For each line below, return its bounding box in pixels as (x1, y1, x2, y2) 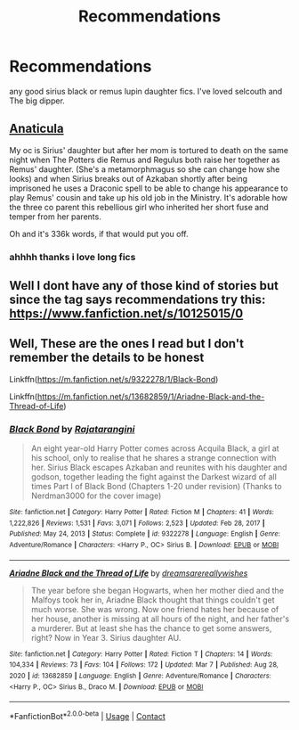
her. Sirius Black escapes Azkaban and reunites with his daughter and (30, 462, 287, 473)
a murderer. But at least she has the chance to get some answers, (30, 622, 272, 634)
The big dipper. (9, 95, 65, 106)
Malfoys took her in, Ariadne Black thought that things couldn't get (30, 595, 275, 605)
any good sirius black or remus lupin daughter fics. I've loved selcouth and (9, 86, 283, 96)
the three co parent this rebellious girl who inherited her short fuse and (9, 201, 269, 212)
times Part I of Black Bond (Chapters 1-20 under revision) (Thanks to (30, 481, 282, 492)
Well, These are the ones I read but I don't (9, 336, 245, 351)
